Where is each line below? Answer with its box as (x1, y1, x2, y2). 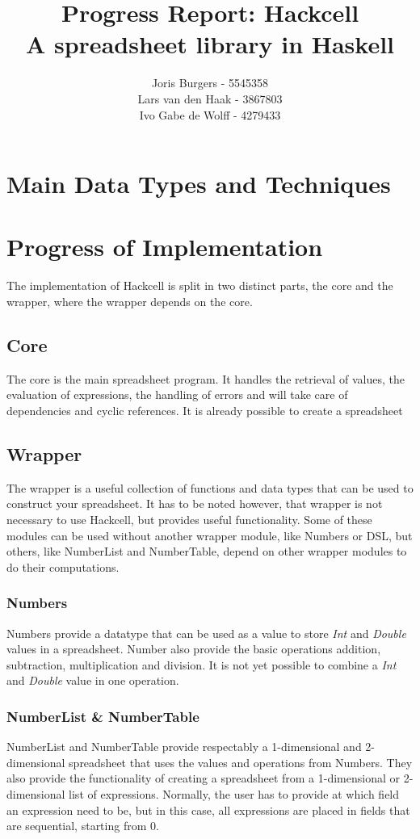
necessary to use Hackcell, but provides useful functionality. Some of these (6, 510, 372, 527)
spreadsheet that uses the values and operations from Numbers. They (69, 753, 413, 770)
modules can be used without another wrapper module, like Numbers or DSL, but (6, 526, 413, 543)
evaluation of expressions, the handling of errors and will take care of (6, 386, 348, 403)
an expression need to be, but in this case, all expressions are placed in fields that (6, 801, 410, 818)
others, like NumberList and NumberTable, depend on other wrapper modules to (6, 543, 407, 560)
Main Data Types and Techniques (6, 167, 391, 200)
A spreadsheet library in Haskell (25, 27, 395, 61)
